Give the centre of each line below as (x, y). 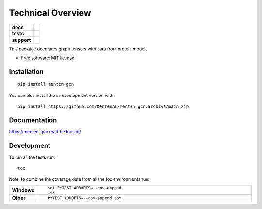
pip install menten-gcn (46, 84)
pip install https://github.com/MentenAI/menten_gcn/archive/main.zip (103, 106)
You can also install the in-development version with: (62, 95)
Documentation (33, 120)
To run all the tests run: (32, 157)
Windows (23, 190)
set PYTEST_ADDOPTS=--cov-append (84, 188)
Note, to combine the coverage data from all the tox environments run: (79, 179)
